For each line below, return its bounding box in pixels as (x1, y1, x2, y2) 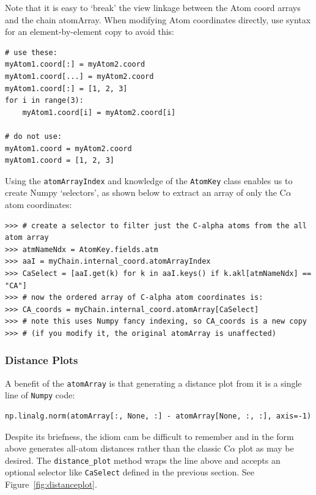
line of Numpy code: (5, 389, 75, 401)
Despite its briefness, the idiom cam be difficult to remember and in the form (5, 430, 294, 442)
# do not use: (5, 132, 62, 141)
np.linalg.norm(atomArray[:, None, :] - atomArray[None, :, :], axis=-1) (5, 412, 312, 421)
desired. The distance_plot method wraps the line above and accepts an (5, 453, 281, 466)
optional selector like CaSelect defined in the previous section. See (5, 466, 254, 478)
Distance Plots (5, 352, 78, 368)
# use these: (5, 48, 57, 57)
